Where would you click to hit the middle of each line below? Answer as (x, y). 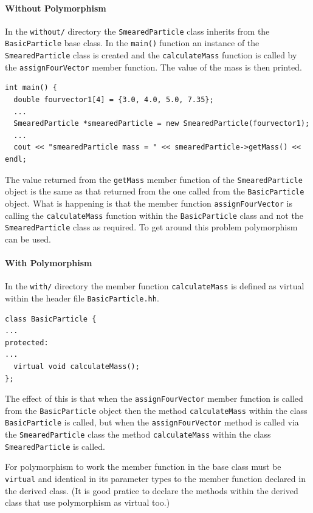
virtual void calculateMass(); (77, 366)
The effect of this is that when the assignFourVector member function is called (154, 398)
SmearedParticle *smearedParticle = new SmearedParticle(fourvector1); (162, 124)
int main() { (31, 88)
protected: (27, 343)
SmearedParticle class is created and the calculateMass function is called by (151, 55)
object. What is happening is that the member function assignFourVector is (149, 203)
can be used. (28, 239)
